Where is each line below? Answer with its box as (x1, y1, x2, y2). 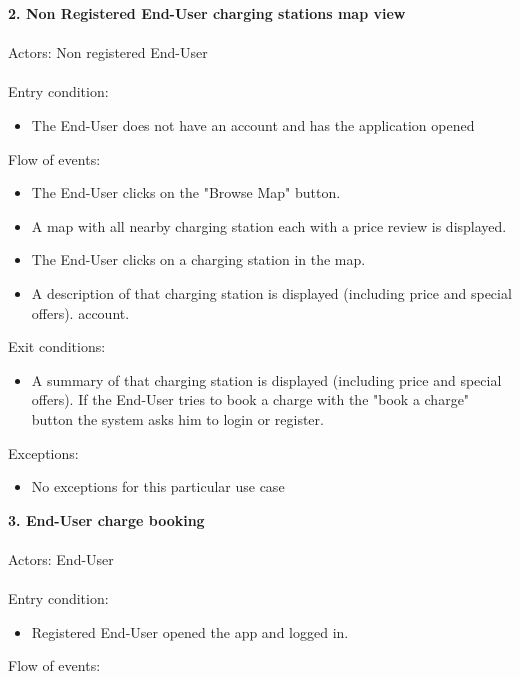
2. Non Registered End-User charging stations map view (8, 3, 406, 23)
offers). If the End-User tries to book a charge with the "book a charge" (31, 389, 470, 410)
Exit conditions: (8, 336, 106, 357)
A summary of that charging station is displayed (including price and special (31, 369, 502, 390)
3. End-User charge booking (8, 509, 205, 530)
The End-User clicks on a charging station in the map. (31, 249, 366, 270)
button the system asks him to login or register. (31, 408, 324, 429)
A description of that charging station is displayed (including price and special (31, 282, 512, 303)
